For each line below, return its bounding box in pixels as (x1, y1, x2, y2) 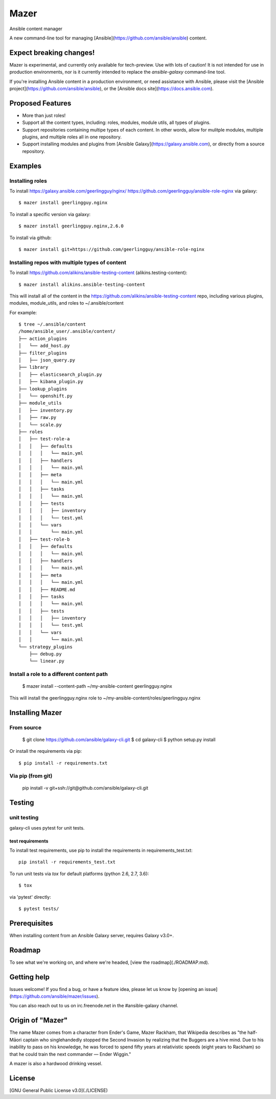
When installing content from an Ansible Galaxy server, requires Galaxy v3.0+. (9, 932, 174, 938)
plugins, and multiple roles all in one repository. (22, 134, 122, 140)
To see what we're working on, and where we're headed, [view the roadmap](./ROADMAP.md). (9, 959, 210, 965)
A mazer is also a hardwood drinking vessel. (9, 1060, 102, 1066)
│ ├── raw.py (18, 415, 57, 420)
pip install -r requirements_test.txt (18, 859, 116, 865)
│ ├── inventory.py (18, 407, 73, 413)
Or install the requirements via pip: (9, 748, 82, 754)
